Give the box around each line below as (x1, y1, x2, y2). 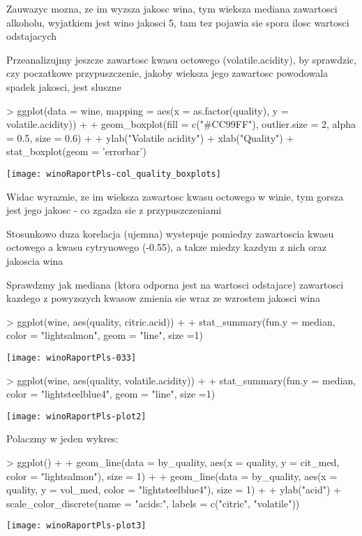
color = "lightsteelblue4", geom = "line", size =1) (6, 386, 216, 401)
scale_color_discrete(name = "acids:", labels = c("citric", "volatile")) (6, 495, 300, 510)
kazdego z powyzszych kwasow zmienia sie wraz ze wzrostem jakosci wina (6, 291, 320, 305)
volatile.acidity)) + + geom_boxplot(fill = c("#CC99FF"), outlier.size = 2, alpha (6, 117, 356, 131)
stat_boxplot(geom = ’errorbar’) (6, 144, 146, 159)
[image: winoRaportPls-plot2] (6, 411, 146, 421)
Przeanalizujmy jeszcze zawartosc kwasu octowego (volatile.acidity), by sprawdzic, (6, 52, 357, 66)
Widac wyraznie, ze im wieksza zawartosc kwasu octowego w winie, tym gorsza (6, 189, 344, 203)
